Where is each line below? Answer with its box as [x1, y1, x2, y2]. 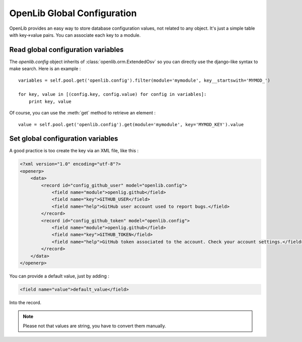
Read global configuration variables [9, 45, 124, 54]
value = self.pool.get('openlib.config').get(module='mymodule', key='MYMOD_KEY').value [18, 122, 244, 127]
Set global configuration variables [9, 134, 118, 143]
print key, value [28, 98, 71, 104]
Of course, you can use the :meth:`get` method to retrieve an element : [9, 110, 156, 116]
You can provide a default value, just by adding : [9, 273, 110, 279]
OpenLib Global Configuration [9, 8, 137, 19]
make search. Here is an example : [9, 66, 81, 72]
